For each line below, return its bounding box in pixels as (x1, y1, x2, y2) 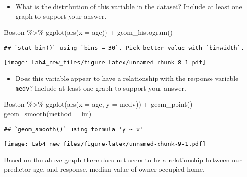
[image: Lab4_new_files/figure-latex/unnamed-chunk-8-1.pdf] (4, 59, 206, 66)
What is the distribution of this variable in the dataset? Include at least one (15, 1, 242, 11)
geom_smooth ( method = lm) (4, 108, 92, 118)
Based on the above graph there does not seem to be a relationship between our (4, 154, 242, 164)
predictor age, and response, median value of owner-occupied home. (4, 164, 205, 174)
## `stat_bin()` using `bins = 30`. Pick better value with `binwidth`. (4, 44, 244, 51)
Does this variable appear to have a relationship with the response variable (15, 73, 239, 83)
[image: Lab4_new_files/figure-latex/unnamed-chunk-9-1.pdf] (4, 141, 206, 148)
